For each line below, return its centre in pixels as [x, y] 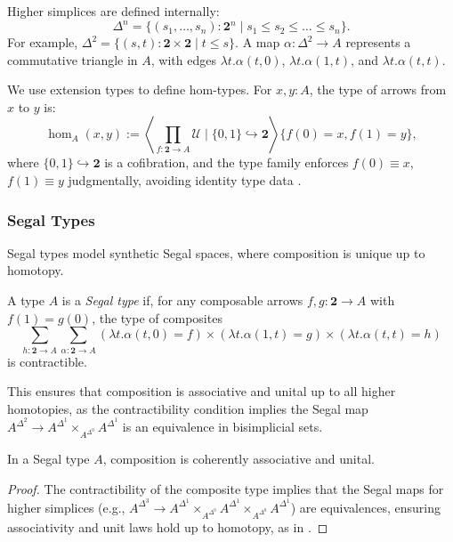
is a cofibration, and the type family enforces [226, 162]
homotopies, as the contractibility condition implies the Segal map [188, 408]
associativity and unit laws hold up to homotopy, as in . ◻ [168, 526]
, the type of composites [157, 317]
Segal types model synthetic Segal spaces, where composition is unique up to [216, 252]
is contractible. [47, 361]
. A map [258, 42]
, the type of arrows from [378, 89]
